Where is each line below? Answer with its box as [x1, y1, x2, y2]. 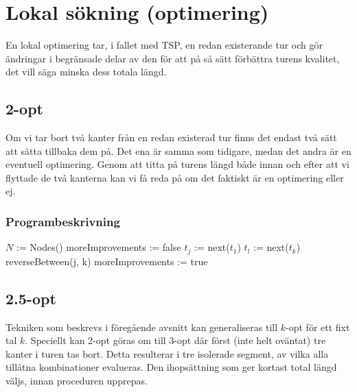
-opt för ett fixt [286, 319, 350, 334]
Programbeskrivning [5, 213, 120, 230]
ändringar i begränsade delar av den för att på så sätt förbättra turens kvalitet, [5, 51, 340, 65]
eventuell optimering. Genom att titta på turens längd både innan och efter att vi [5, 157, 349, 171]
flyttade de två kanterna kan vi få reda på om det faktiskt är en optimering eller [5, 170, 344, 184]
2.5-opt [5, 287, 56, 308]
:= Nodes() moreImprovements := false [16, 240, 181, 254]
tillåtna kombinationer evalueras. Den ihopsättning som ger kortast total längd [5, 360, 337, 374]
